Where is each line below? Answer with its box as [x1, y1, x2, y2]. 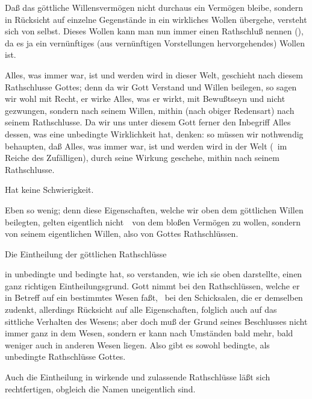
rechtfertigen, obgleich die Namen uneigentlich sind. [5, 382, 196, 395]
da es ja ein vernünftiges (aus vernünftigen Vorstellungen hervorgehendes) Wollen [5, 36, 305, 49]
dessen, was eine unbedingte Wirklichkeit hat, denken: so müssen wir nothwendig [5, 127, 304, 140]
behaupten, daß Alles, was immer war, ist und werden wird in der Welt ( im [5, 139, 287, 152]
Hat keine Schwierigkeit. [5, 183, 94, 196]
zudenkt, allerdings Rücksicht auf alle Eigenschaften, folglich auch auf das [5, 303, 277, 316]
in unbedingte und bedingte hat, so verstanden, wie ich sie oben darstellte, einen [5, 268, 302, 280]
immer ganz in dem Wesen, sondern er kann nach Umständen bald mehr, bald [5, 327, 293, 339]
